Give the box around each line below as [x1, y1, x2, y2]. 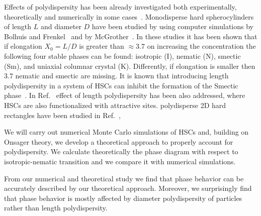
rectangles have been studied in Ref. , [4, 110, 121, 120]
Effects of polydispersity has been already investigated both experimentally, [4, 2, 237, 12]
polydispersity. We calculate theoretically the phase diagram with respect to [4, 146, 238, 157]
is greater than [79, 41, 124, 51]
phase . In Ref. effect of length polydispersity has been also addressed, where [4, 90, 245, 100]
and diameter [40, 21, 81, 32]
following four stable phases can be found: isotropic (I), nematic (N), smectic [4, 50, 241, 61]
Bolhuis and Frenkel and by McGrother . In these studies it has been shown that [4, 31, 257, 41]
